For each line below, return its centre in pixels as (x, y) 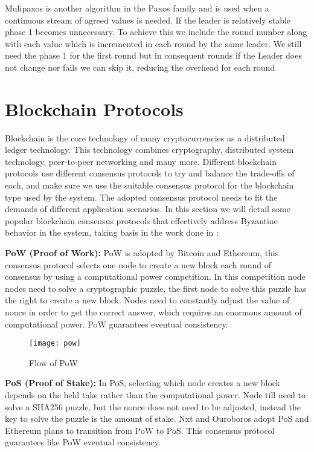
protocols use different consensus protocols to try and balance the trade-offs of (150, 173)
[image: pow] (55, 344)
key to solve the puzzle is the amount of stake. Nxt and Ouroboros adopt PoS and (157, 418)
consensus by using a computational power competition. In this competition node (155, 276)
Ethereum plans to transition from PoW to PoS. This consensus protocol (140, 430)
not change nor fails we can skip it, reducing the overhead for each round (140, 67)
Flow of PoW (53, 362)
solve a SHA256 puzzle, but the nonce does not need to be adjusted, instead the (153, 406)
